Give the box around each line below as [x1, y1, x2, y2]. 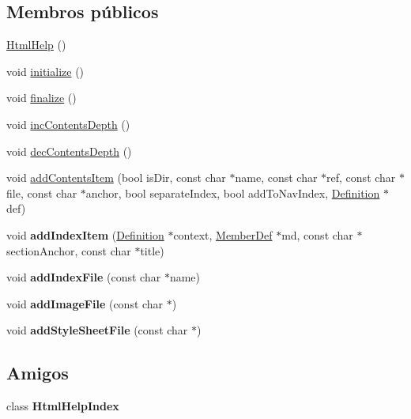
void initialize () [6, 62, 85, 79]
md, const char [281, 226, 353, 243]
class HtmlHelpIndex [6, 398, 119, 414]
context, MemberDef [173, 226, 273, 243]
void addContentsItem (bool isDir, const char [6, 169, 226, 186]
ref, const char [326, 169, 396, 186]
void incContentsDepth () [6, 115, 130, 132]
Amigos [6, 360, 69, 385]
